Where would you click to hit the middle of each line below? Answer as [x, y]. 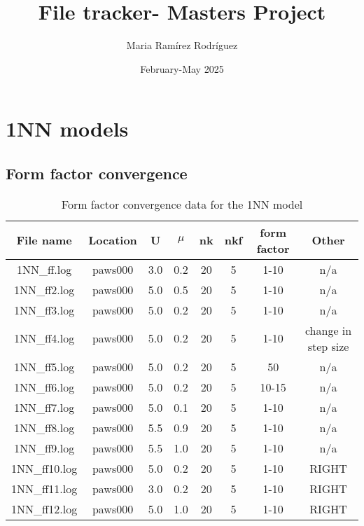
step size [328, 346]
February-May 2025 [182, 68]
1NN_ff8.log [44, 427]
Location [113, 240]
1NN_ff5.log [44, 366]
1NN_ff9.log [44, 448]
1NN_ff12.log [44, 508]
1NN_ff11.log [44, 488]
